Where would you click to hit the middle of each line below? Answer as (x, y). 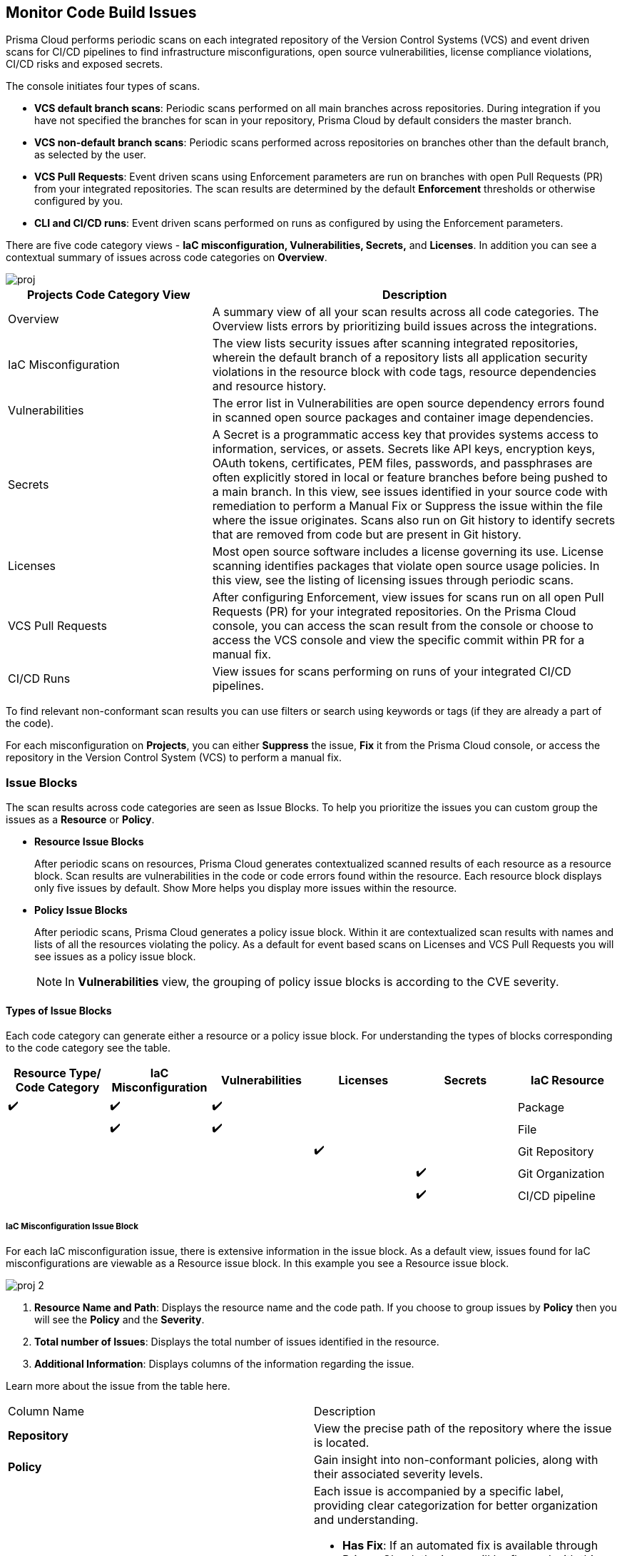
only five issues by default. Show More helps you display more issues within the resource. (246, 888)
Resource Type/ (57, 1073)
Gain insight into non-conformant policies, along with (456, 1460)
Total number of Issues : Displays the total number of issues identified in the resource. (237, 1342)
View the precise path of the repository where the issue (463, 1429)
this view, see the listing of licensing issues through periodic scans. (393, 580)
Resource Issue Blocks (89, 842)
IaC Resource (567, 1080)
